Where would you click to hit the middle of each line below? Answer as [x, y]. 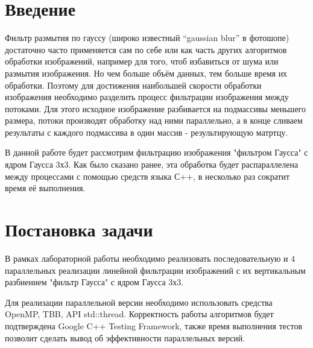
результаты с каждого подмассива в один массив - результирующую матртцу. [147, 132]
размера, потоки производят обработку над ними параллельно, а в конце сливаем [154, 120]
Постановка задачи [79, 229]
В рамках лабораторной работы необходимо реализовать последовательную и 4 [150, 258]
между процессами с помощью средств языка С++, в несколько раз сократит [147, 176]
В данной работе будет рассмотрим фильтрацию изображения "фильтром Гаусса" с [156, 152]
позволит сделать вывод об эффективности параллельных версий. [125, 337]
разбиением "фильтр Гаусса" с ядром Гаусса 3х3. [94, 282]
